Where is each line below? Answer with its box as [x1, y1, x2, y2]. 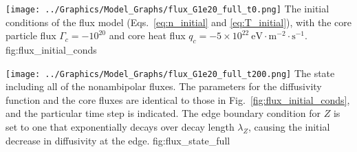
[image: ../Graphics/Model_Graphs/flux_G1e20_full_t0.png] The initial [6, 1, 329, 15]
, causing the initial [248, 120, 330, 134]
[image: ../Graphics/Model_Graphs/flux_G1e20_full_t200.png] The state [6, 65, 335, 80]
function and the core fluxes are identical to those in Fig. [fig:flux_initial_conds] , [6, 92, 350, 107]
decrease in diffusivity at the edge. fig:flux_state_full [6, 133, 230, 147]
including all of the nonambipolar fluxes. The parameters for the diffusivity [6, 79, 322, 94]
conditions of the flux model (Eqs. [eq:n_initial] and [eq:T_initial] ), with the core [6, 14, 351, 29]
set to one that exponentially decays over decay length [6, 120, 235, 134]
